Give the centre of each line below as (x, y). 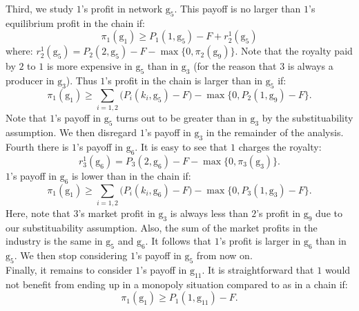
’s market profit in (117, 213)
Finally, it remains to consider (69, 269)
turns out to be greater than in (182, 118)
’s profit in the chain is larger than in (184, 81)
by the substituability (308, 118)
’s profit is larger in (260, 241)
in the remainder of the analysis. (275, 132)
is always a (310, 66)
